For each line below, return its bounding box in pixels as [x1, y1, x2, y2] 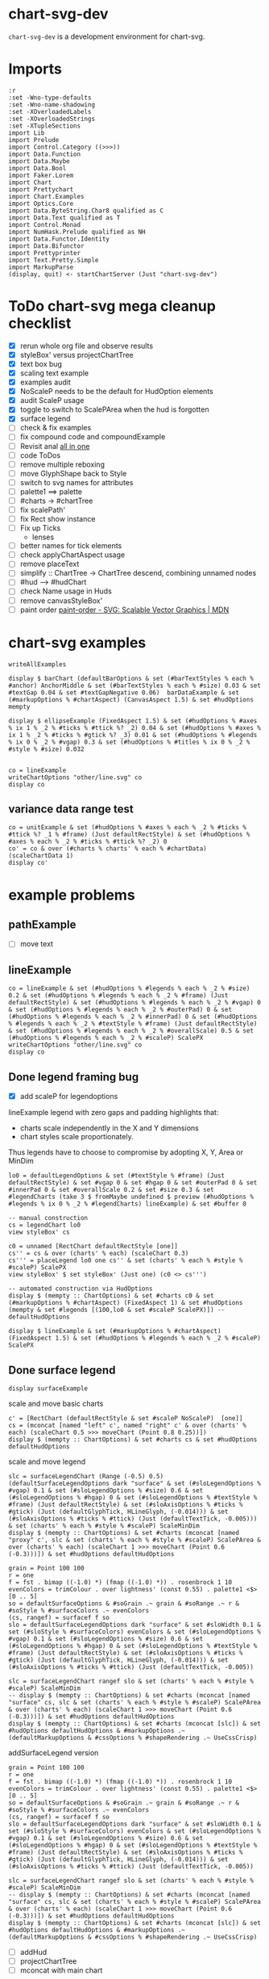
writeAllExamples [8, 660, 67, 669]
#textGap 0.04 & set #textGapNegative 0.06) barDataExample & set [8, 688, 240, 697]
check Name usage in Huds [19, 586, 113, 596]
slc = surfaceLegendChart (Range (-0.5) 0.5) [8, 1472, 163, 1480]
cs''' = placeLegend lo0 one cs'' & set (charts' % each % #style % [8, 1256, 243, 1264]
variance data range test [8, 802, 134, 815]
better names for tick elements [19, 541, 122, 551]
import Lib [8, 128, 45, 137]
